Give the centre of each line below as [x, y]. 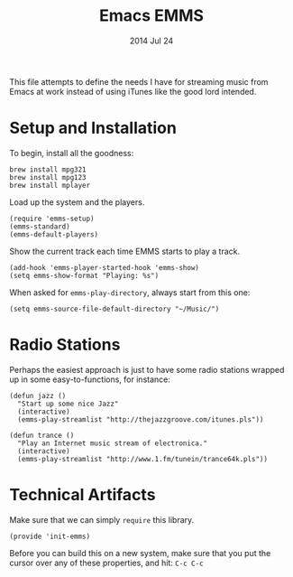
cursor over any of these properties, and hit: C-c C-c [107, 563]
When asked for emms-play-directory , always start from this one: [130, 292]
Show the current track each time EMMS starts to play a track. [125, 251]
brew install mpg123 [48, 177]
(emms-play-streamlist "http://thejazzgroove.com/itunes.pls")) [141, 419]
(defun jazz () [38, 396]
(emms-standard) [40, 227]
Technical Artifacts [82, 495]
